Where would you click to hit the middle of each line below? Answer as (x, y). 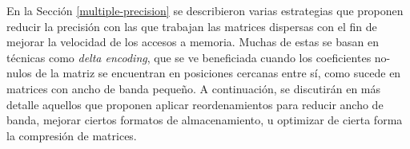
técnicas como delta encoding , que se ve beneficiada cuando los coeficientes (189, 57)
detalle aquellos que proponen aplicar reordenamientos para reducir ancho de (195, 104)
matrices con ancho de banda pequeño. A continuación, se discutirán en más (194, 88)
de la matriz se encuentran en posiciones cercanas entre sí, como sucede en (218, 73)
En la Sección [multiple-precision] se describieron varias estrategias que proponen (205, 10)
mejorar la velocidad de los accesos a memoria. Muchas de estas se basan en (193, 42)
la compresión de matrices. (72, 135)
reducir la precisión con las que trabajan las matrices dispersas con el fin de (192, 26)
